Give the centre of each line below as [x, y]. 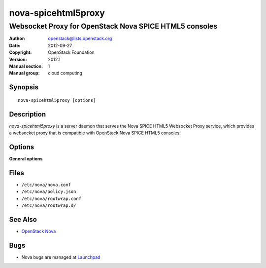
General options [26, 158]
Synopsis [24, 87]
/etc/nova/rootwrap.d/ [49, 206]
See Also [23, 219]
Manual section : [26, 66]
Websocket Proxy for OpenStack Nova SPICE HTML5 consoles [113, 26]
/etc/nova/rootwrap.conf [51, 198]
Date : [15, 45]
